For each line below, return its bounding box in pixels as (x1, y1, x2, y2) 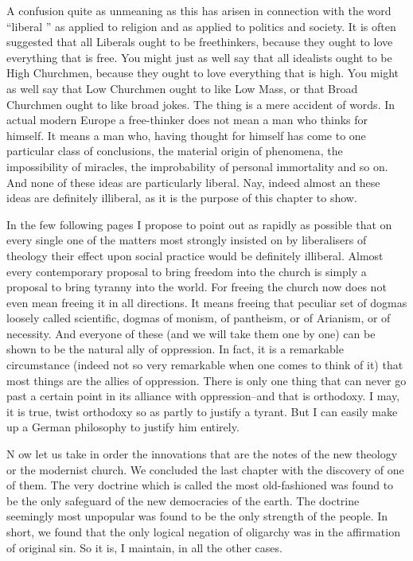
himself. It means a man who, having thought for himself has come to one (6, 127, 366, 143)
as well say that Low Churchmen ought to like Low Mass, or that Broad (6, 80, 358, 96)
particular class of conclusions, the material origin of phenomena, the (6, 142, 343, 159)
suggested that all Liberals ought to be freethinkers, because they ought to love (6, 33, 393, 50)
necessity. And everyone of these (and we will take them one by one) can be (6, 325, 376, 341)
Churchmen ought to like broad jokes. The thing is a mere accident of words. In (6, 95, 395, 112)
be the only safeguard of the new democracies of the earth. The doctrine (6, 492, 360, 508)
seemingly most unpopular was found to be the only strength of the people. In (6, 508, 388, 524)
